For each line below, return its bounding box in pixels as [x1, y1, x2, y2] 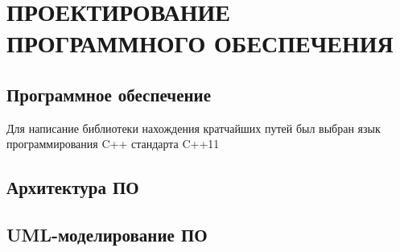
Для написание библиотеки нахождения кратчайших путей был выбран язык [6, 119, 381, 136]
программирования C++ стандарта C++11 [6, 135, 220, 152]
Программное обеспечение [6, 81, 212, 106]
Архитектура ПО [6, 175, 139, 200]
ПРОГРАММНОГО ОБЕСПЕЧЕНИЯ [6, 27, 394, 60]
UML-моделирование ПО [6, 222, 208, 247]
